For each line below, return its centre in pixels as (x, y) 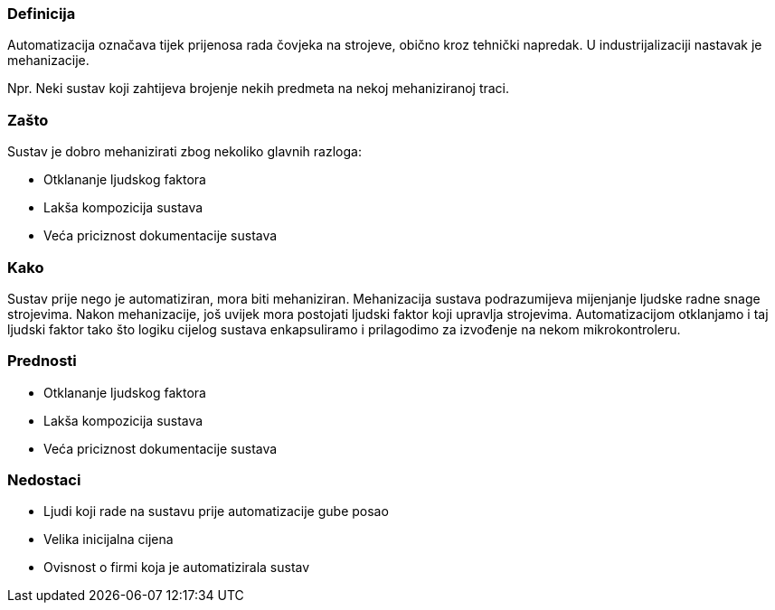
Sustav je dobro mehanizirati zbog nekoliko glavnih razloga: (184, 152)
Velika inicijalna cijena (109, 540)
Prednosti (42, 361)
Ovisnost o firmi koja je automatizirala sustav (177, 568)
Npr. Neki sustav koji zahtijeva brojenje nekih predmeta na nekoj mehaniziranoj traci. (259, 89)
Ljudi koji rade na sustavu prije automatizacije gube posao (216, 511)
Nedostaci (44, 480)
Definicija (42, 14)
